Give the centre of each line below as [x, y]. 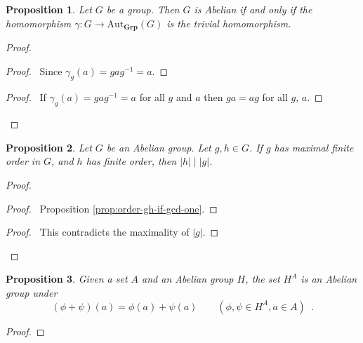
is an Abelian [329, 279]
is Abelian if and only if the [253, 9]
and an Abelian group [188, 279]
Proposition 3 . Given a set [67, 279]
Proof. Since [34, 70]
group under [32, 292]
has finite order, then [131, 161]
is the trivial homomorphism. [229, 23]
